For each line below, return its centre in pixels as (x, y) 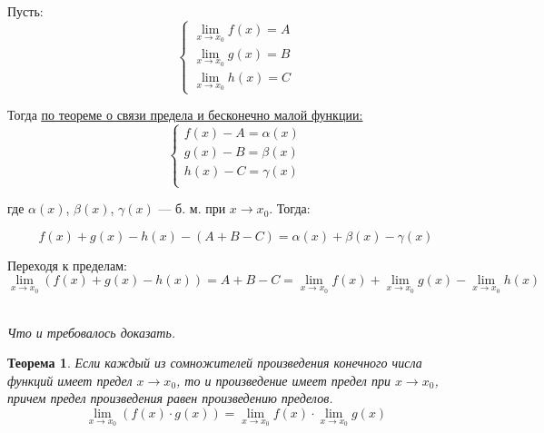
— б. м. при (192, 208)
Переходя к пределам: (67, 265)
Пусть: (25, 11)
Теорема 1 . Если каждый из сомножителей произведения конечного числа (215, 363)
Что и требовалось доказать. (92, 332)
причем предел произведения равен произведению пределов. (170, 398)
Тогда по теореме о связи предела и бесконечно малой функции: (185, 115)
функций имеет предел (70, 380)
